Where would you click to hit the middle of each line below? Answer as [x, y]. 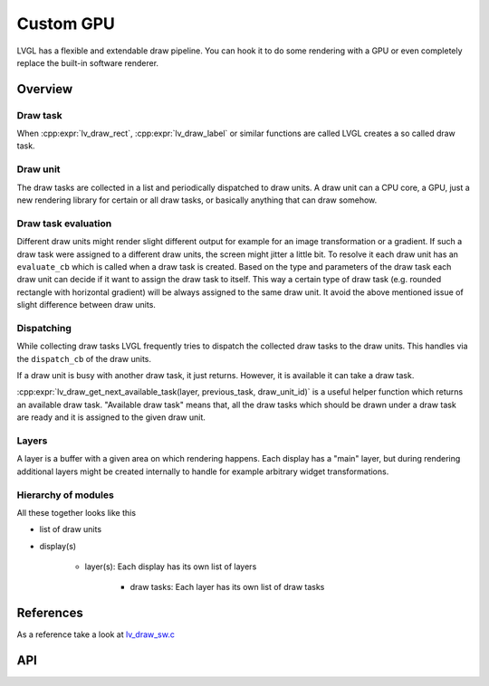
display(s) [58, 546]
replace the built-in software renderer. [87, 62]
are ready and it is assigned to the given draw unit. [111, 417]
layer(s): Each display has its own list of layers [171, 567]
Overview [45, 89]
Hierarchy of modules [66, 495]
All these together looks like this [76, 512]
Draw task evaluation [64, 224]
